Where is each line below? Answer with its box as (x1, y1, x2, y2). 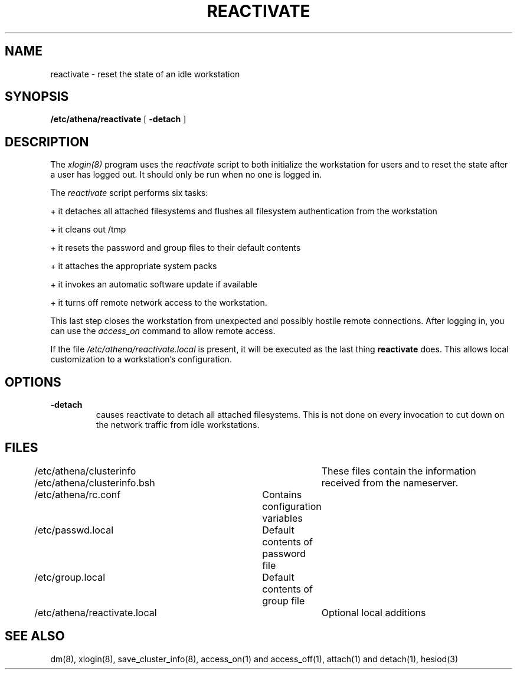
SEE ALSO (5, 629, 65, 644)
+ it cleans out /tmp (50, 224, 126, 235)
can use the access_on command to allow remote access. (50, 326, 276, 336)
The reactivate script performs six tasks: (50, 188, 208, 198)
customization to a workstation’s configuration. (50, 354, 233, 365)
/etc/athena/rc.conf (34, 488, 121, 500)
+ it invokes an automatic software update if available (50, 279, 258, 290)
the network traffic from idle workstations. (96, 420, 260, 430)
